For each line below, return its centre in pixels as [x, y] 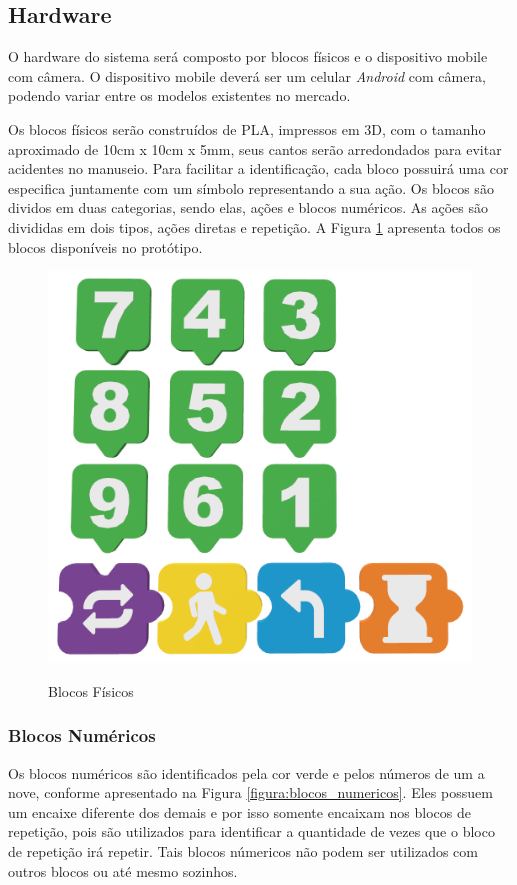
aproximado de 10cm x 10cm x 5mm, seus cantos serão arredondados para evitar [255, 148]
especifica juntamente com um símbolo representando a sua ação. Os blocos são [251, 187]
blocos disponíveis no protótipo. [105, 246]
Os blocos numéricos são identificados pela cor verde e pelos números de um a [246, 772]
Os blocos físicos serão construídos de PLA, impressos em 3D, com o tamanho [247, 128]
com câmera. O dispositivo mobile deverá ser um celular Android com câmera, [247, 75]
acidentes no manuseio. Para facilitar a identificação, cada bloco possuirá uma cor [258, 168]
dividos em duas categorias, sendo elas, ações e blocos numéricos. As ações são [248, 207]
